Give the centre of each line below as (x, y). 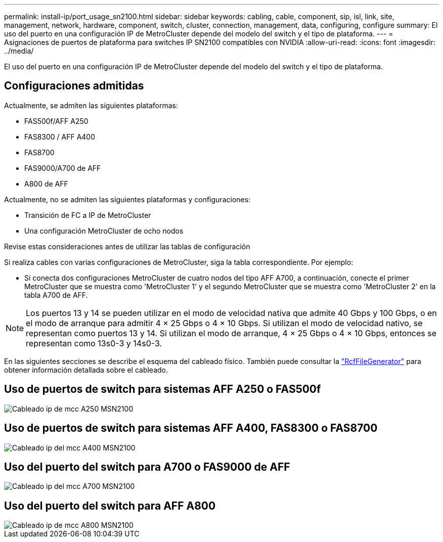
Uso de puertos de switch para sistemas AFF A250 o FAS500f (163, 389)
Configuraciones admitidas (74, 86)
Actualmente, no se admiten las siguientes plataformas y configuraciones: (127, 199)
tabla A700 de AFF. (56, 295)
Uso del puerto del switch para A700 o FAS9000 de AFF (147, 467)
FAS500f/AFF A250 (56, 121)
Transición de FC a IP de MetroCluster (88, 215)
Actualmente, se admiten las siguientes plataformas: (91, 105)
